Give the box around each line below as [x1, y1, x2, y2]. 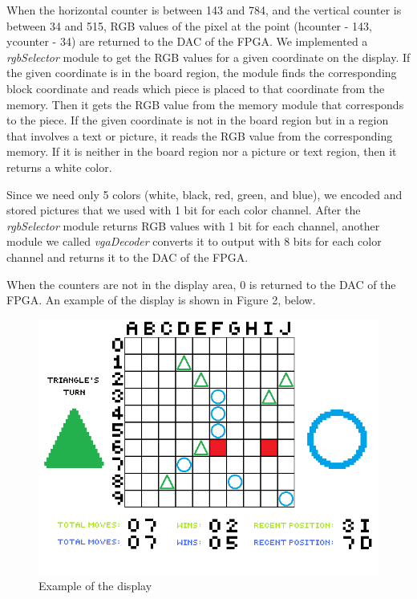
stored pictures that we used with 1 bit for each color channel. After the [6, 202, 361, 218]
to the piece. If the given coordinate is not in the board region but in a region [6, 112, 389, 128]
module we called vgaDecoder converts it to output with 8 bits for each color [6, 233, 382, 250]
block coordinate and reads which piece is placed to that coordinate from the [6, 79, 385, 96]
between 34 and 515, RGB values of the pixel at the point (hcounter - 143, [6, 17, 372, 34]
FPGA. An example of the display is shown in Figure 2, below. [6, 291, 316, 308]
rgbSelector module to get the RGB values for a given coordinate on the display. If [6, 48, 411, 65]
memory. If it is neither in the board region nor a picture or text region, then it [6, 143, 397, 160]
